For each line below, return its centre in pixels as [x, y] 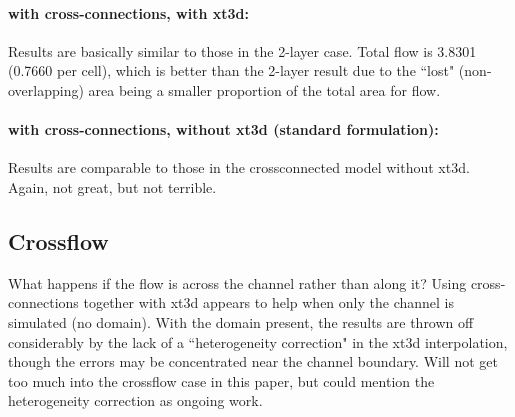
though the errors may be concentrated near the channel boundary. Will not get [253, 361]
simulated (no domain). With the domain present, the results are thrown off [241, 321]
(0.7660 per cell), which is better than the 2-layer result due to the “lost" [231, 70]
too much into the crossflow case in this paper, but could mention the [221, 380]
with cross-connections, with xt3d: [128, 12]
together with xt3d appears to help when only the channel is [268, 302]
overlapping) [46, 89]
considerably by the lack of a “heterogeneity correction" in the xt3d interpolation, [258, 341]
